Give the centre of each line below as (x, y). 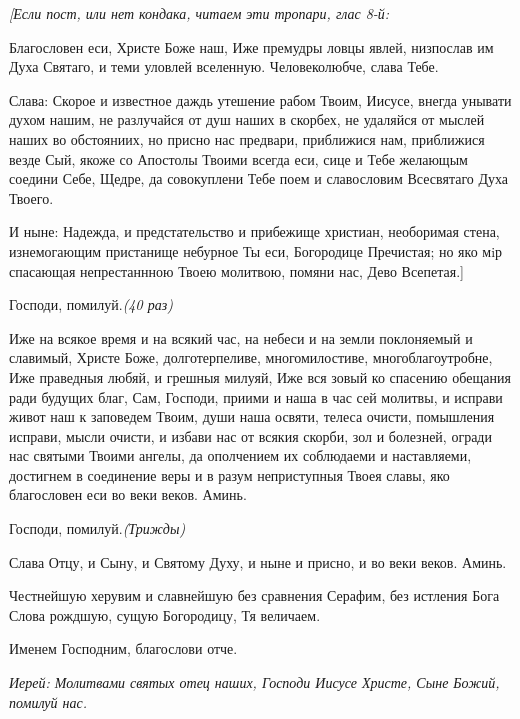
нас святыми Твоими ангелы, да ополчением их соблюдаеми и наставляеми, (240, 455)
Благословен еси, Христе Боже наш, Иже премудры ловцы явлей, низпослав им (251, 46)
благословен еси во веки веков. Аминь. (128, 494)
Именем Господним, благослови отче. (123, 648)
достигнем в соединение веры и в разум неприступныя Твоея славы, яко (229, 474)
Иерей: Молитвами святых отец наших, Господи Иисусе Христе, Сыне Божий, (254, 682)
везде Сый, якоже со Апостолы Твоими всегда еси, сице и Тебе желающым (238, 158)
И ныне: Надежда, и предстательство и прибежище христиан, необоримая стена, (254, 231)
